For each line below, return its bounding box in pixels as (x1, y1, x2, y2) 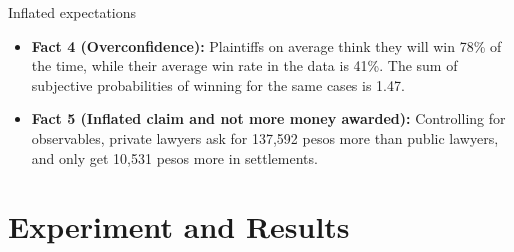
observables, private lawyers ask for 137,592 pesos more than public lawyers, (31, 127, 499, 148)
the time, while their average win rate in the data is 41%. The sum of (31, 55, 458, 76)
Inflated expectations (8, 2, 137, 22)
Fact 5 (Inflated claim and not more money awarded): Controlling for (31, 108, 506, 129)
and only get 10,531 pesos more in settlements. (31, 147, 318, 168)
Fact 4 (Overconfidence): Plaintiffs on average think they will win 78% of (31, 35, 502, 56)
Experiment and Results (8, 206, 350, 247)
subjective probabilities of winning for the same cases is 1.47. (31, 74, 405, 95)
